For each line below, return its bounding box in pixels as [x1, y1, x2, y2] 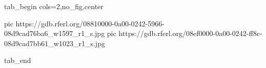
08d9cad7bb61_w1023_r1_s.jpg [4, 38, 105, 48]
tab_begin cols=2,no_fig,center [4, 1, 104, 11]
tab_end [4, 55, 31, 65]
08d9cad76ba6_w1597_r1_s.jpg [4, 28, 105, 39]
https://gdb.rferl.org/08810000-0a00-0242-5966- [15, 18, 165, 28]
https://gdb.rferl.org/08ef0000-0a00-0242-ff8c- [118, 28, 262, 39]
